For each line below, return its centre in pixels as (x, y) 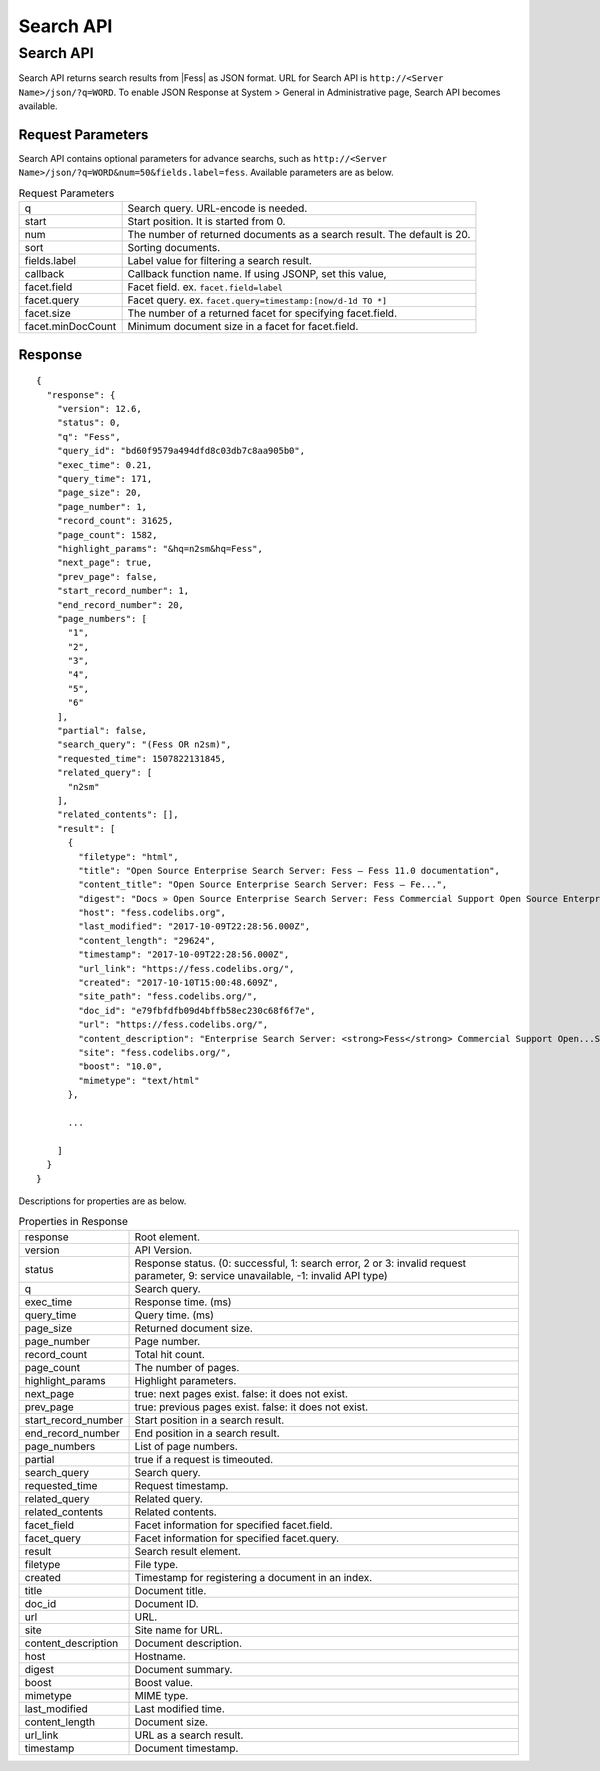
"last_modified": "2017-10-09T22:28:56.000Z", (194, 926)
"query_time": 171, (104, 478)
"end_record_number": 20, (120, 604)
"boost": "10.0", (121, 1066)
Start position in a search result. (209, 1420)
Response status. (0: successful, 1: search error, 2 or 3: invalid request (300, 1263)
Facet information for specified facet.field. (234, 1525)
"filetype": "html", (128, 856)
